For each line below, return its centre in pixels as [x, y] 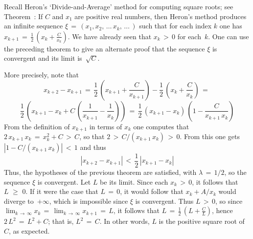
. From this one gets [210, 136]
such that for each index [175, 26]
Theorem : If [23, 16]
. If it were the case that [62, 191]
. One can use [229, 36]
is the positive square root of [202, 221]
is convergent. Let [64, 181]
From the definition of [37, 126]
